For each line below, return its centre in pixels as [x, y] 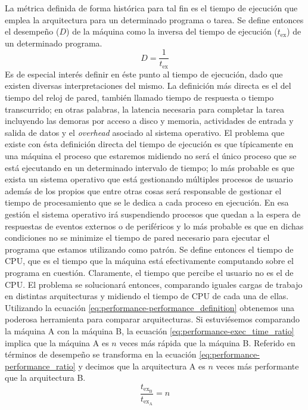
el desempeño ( [32, 31]
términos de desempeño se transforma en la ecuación [101, 354]
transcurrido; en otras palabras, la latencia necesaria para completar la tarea [144, 109]
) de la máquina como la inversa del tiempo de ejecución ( [172, 31]
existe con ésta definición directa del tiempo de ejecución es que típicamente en [149, 144]
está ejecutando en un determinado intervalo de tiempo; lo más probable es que [150, 167]
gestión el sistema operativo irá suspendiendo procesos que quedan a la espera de [153, 214]
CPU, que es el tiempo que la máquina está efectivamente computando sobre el [149, 261]
